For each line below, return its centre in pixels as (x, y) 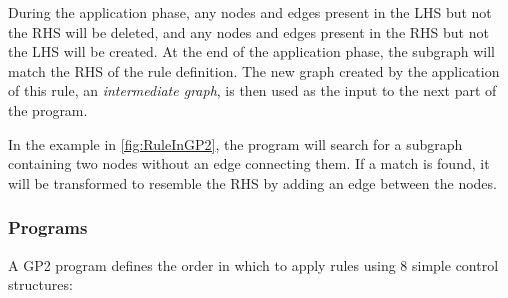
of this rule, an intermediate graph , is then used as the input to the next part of (252, 90)
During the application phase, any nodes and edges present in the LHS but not (250, 12)
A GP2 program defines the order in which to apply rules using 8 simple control (253, 264)
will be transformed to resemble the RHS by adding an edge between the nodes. (252, 182)
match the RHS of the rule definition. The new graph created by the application (254, 70)
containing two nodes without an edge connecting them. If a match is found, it (249, 163)
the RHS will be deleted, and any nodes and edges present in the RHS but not (248, 31)
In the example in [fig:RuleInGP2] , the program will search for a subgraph (235, 143)
